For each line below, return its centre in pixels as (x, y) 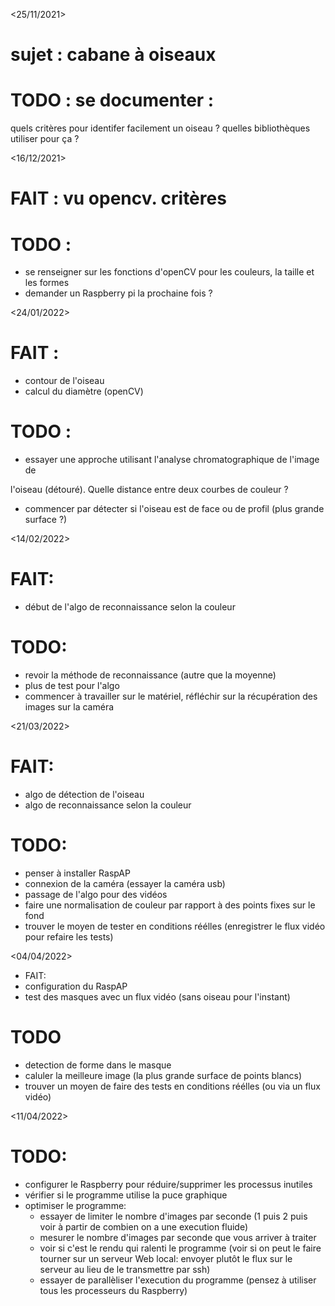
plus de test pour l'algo (72, 685)
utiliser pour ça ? (45, 139)
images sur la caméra (69, 707)
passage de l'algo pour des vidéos (96, 894)
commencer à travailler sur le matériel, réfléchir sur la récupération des (171, 696)
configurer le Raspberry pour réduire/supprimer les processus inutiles (168, 1184)
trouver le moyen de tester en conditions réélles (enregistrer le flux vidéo (175, 926)
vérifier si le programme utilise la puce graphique (126, 1195)
